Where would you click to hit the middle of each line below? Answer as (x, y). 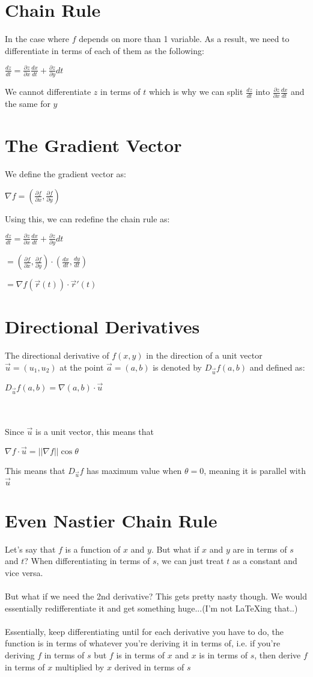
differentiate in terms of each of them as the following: (105, 50)
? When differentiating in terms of (87, 561)
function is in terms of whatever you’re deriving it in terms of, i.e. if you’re (143, 643)
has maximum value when (134, 470)
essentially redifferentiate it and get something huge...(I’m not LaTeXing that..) (151, 608)
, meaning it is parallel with (255, 470)
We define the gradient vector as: (65, 174)
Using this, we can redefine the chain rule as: (87, 218)
